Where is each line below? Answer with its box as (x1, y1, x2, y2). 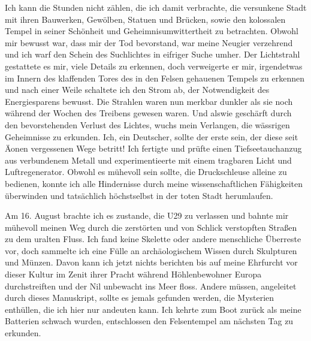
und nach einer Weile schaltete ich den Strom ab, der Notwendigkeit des (5, 83, 270, 96)
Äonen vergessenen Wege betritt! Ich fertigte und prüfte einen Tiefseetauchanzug (5, 142, 302, 155)
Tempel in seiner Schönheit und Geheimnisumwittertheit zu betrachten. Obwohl (5, 25, 298, 37)
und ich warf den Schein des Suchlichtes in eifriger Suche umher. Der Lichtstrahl (5, 48, 300, 61)
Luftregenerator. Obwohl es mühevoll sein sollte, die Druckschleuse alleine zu (5, 165, 287, 178)
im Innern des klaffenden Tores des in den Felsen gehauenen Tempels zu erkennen (5, 71, 304, 84)
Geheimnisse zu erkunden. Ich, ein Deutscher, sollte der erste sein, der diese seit (5, 130, 298, 143)
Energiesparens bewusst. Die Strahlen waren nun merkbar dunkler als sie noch (5, 95, 293, 107)
